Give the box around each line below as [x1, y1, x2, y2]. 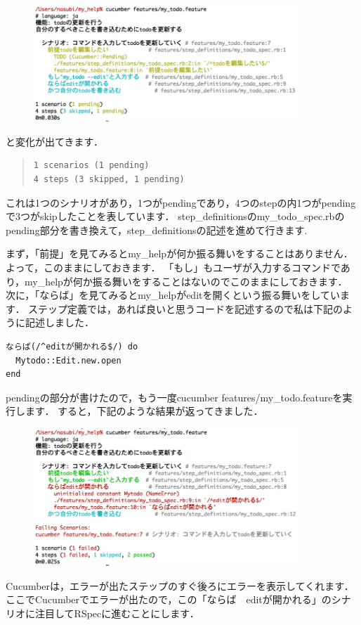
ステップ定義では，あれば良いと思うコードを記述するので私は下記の [28, 301, 343, 316]
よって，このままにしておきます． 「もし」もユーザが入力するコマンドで [6, 260, 341, 275]
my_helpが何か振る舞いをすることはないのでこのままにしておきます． [25, 273, 348, 288]
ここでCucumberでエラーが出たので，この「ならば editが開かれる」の [6, 592, 332, 607]
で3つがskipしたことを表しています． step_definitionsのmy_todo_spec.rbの [6, 209, 345, 224]
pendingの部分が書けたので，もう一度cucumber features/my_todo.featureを [6, 389, 343, 404]
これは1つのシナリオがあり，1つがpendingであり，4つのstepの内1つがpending [6, 195, 356, 210]
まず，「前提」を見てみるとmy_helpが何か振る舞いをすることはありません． [6, 246, 353, 261]
